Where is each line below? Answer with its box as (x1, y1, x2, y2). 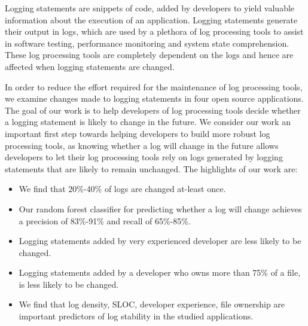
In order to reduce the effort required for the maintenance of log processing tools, (5, 80, 303, 93)
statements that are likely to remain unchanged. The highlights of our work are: (5, 162, 298, 175)
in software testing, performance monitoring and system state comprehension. (5, 36, 289, 49)
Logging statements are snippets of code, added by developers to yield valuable (5, 2, 295, 14)
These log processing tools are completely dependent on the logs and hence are (5, 48, 294, 61)
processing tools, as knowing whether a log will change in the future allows (5, 139, 279, 151)
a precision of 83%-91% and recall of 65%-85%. (19, 214, 191, 227)
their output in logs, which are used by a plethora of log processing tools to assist (5, 25, 304, 38)
